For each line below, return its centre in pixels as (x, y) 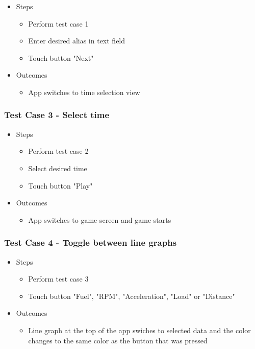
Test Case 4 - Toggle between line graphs (91, 242)
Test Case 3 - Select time (57, 115)
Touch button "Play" (60, 185)
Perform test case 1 (58, 23)
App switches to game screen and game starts (100, 219)
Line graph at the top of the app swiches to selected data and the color (139, 330)
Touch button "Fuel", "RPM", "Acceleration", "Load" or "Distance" (132, 296)
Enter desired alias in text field (77, 41)
